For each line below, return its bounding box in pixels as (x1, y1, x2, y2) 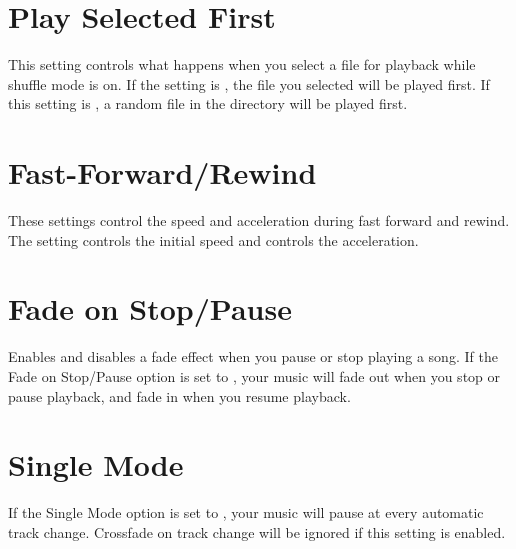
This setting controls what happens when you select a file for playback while (8, 54, 476, 75)
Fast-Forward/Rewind (8, 152, 317, 193)
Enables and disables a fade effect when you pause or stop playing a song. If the (8, 346, 498, 367)
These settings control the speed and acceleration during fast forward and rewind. (8, 210, 510, 231)
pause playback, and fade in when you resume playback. (8, 385, 351, 406)
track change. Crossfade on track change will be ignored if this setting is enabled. (8, 521, 506, 542)
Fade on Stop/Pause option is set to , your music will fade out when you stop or (8, 365, 501, 386)
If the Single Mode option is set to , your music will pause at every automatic (8, 502, 484, 523)
